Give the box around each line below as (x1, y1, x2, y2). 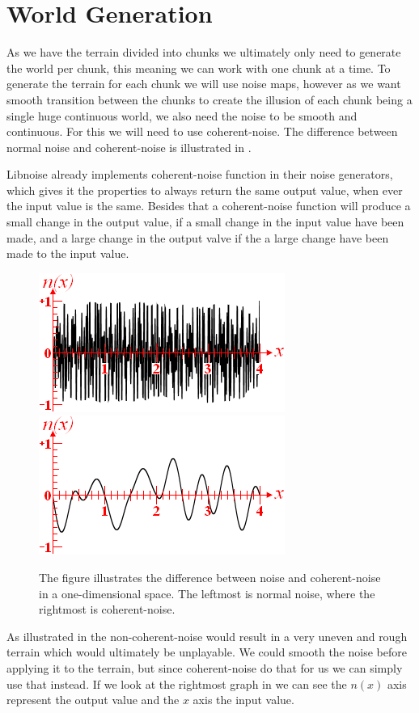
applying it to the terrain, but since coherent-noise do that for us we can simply (6, 660, 403, 676)
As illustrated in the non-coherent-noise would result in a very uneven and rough (6, 627, 408, 644)
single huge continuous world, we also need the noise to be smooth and (6, 107, 358, 124)
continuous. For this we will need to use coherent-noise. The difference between (6, 123, 398, 140)
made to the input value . (6, 245, 129, 262)
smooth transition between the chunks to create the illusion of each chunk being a (6, 91, 413, 108)
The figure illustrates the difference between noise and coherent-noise (39, 569, 381, 586)
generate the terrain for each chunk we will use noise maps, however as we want (6, 75, 401, 92)
